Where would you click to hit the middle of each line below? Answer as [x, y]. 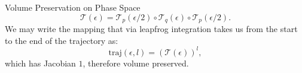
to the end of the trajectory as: [62, 40]
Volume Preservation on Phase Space [73, 7]
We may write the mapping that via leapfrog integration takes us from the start [151, 29]
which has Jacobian [40, 63]
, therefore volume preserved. [136, 63]
